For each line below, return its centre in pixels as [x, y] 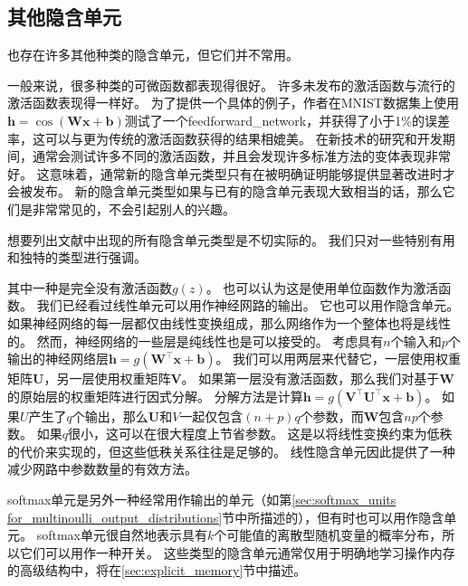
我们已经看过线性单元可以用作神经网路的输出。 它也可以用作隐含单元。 [248, 305]
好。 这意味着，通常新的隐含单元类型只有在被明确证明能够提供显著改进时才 [231, 173]
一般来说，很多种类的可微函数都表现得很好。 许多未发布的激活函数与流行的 [231, 85]
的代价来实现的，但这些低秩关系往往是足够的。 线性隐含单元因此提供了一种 [231, 451]
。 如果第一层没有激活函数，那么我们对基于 [310, 378]
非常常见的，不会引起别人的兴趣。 [134, 208]
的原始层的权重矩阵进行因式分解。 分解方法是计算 [155, 396]
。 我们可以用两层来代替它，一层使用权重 [339, 359]
